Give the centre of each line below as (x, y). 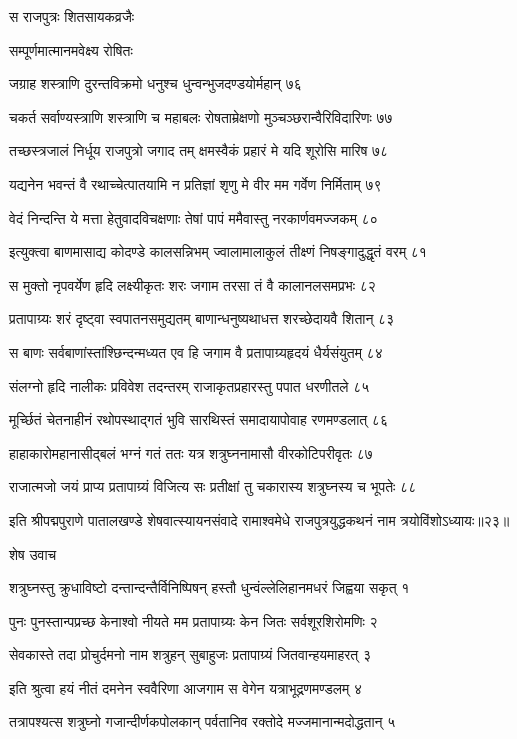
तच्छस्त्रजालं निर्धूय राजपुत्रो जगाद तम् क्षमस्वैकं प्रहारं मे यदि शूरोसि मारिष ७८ (199, 150)
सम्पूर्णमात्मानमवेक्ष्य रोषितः (71, 49)
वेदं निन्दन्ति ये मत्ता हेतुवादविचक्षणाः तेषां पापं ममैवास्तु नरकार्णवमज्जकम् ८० (193, 217)
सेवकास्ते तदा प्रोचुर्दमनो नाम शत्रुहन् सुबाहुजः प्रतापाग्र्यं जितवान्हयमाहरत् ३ (190, 654)
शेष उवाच (33, 553)
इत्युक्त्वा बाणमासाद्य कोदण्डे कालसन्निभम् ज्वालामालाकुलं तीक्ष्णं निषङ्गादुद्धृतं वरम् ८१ (218, 251)
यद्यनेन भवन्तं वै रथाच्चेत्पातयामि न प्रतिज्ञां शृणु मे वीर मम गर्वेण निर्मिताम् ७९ (195, 183)
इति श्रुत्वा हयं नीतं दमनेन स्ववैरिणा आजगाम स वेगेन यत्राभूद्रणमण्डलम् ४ (186, 687)
